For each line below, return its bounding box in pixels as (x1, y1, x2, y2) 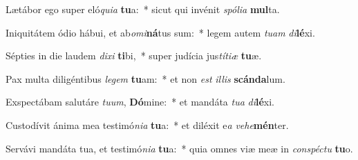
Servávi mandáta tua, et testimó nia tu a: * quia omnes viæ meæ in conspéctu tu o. (6, 141, 353, 155)
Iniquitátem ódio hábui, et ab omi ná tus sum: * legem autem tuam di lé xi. (6, 25, 315, 39)
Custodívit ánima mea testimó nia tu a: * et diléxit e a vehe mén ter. (6, 117, 289, 132)
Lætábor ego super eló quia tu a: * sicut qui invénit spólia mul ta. (6, 2, 280, 16)
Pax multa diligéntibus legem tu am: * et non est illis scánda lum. (6, 71, 285, 86)
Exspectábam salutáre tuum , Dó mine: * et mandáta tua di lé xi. (6, 94, 274, 109)
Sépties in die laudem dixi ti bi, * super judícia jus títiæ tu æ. (6, 48, 262, 63)
